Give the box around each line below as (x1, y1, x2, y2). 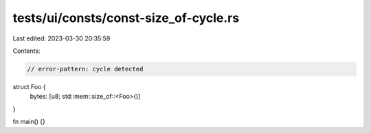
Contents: (12, 47, 41, 55)
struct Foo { (12, 82, 46, 90)
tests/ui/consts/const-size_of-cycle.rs (12, 10, 240, 25)
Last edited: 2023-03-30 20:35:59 (12, 34, 111, 43)
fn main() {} (12, 117, 46, 126)
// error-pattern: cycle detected (27, 65, 144, 73)
